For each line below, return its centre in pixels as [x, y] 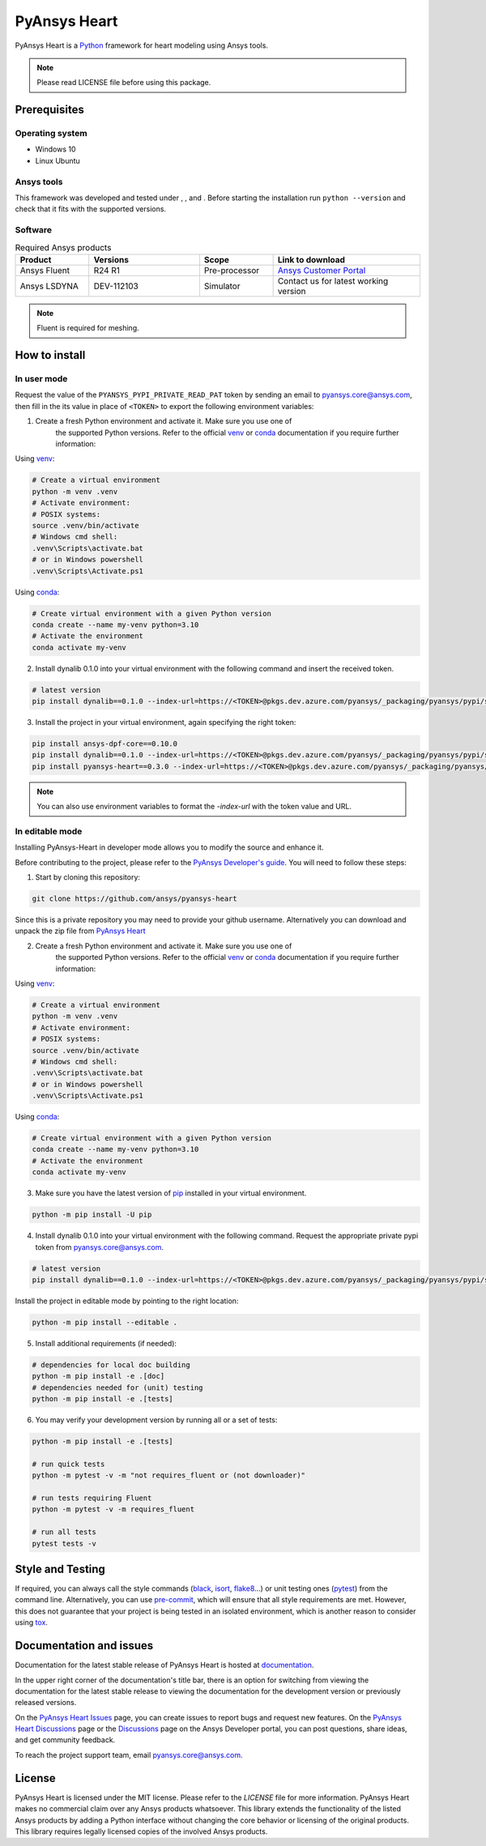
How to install [50, 355]
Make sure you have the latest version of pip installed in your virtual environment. [171, 1193]
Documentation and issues [84, 1646]
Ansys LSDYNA [49, 286]
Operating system [51, 134]
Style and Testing [60, 1569]
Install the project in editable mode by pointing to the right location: [127, 1301]
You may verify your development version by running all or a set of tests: [156, 1420]
